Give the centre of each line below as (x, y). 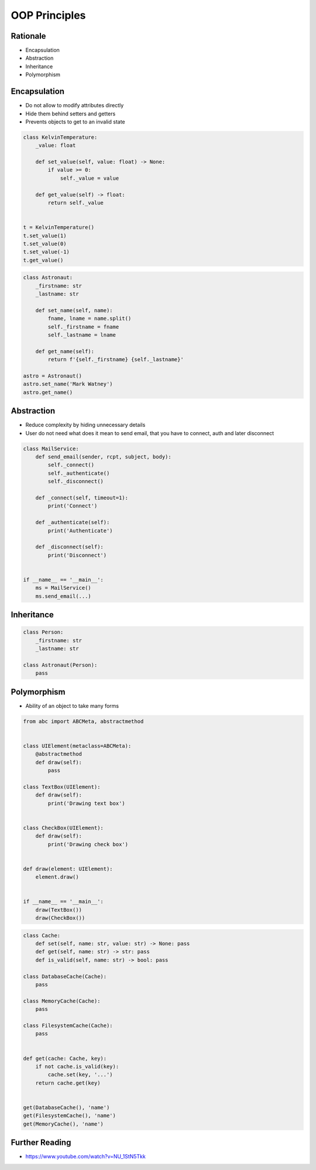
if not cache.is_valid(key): (77, 1066)
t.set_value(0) (45, 244)
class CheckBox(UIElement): (63, 828)
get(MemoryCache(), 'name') (63, 1124)
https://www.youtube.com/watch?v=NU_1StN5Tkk (85, 1157)
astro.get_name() (48, 392)
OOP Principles (48, 15)
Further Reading (41, 1143)
